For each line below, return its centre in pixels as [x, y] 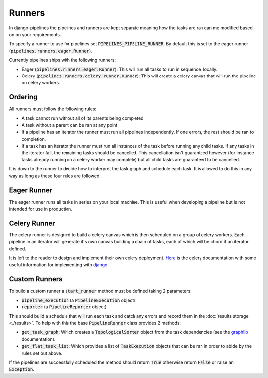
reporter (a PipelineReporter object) [64, 307]
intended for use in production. [41, 209]
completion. [34, 139]
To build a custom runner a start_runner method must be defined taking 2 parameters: [100, 291]
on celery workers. [41, 83]
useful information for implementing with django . [59, 265]
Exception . [22, 369]
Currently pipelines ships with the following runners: [63, 60]
